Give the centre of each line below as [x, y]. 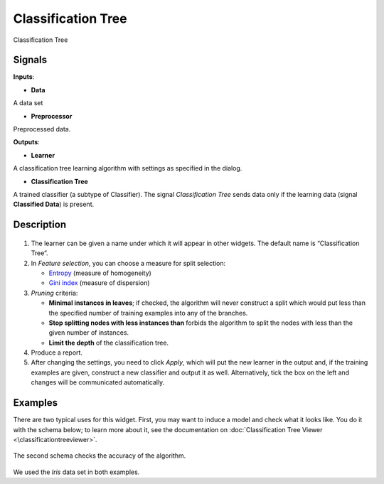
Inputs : [24, 77]
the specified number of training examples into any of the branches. [148, 313]
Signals [30, 60]
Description [40, 225]
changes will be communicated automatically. [98, 382]
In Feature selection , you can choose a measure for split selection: [128, 263]
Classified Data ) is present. [54, 204]
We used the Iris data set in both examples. [76, 472]
